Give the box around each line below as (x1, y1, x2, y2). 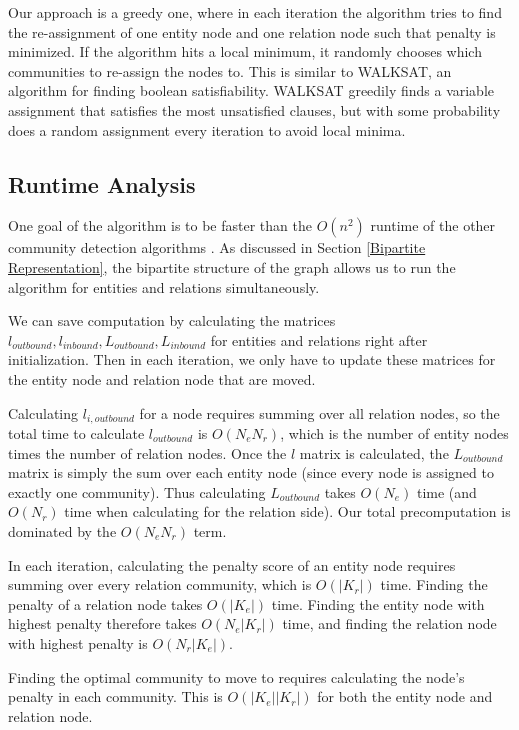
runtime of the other (370, 215, 496, 236)
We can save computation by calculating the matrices (8, 310, 336, 331)
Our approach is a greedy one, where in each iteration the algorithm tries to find (8, 2, 502, 22)
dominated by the (8, 520, 117, 541)
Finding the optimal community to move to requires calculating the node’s (8, 666, 465, 687)
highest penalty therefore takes (8, 613, 197, 634)
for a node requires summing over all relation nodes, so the (139, 402, 500, 423)
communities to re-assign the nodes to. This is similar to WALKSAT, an (8, 60, 452, 81)
